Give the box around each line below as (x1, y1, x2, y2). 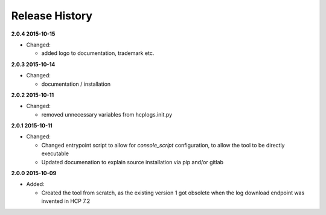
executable (41, 150, 69, 157)
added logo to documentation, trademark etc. (41, 50, 155, 57)
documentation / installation (41, 80, 111, 88)
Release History (11, 9, 93, 22)
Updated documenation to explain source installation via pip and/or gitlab (41, 158, 223, 165)
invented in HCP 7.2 (41, 197, 91, 205)
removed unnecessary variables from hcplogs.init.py (41, 111, 172, 118)
